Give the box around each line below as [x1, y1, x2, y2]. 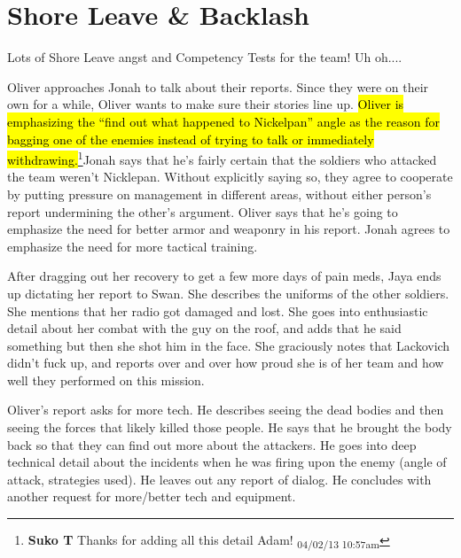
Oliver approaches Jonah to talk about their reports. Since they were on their [7, 77, 429, 96]
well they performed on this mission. [7, 370, 205, 389]
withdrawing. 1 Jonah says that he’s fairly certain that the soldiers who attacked [7, 148, 437, 168]
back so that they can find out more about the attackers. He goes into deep [7, 435, 417, 453]
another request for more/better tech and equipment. [7, 487, 296, 506]
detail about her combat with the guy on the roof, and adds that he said [7, 319, 402, 337]
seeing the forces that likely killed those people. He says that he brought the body [7, 418, 452, 437]
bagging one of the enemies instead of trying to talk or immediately [7, 129, 374, 148]
